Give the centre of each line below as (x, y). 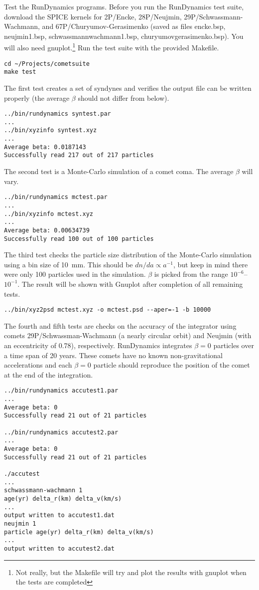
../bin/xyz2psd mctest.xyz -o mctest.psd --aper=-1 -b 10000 (108, 310)
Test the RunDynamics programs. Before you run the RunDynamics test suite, (124, 6)
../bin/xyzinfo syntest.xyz (51, 130)
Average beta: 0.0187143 (45, 147)
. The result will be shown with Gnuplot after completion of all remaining (130, 284)
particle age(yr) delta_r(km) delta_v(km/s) (79, 532)
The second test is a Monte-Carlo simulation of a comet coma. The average (119, 171)
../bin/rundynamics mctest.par (56, 197)
